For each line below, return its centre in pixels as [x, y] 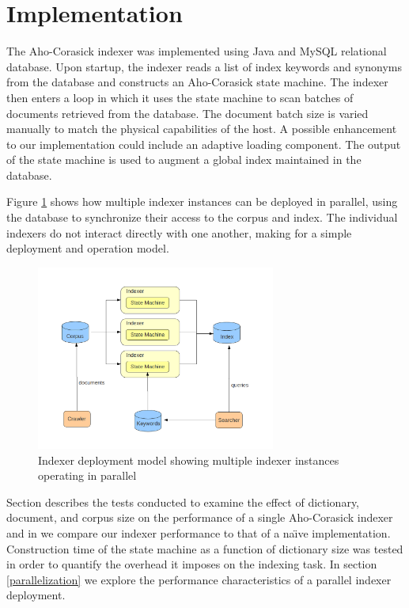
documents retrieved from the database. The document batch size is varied [187, 113]
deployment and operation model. [88, 248]
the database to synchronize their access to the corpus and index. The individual [202, 217]
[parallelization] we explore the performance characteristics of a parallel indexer [199, 579]
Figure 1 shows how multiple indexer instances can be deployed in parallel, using [202, 201]
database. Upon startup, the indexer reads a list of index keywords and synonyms [204, 66]
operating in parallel [87, 475]
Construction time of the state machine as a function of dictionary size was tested [205, 548]
